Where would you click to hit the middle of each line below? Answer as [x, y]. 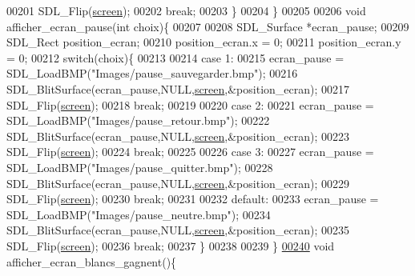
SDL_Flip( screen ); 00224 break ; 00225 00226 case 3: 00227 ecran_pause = [190, 152]
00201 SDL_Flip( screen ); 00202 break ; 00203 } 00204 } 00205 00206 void [186, 10]
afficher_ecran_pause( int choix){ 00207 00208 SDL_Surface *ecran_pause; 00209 [208, 26]
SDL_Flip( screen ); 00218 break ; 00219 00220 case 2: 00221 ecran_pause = [190, 104]
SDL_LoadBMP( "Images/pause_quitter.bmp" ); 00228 [140, 167]
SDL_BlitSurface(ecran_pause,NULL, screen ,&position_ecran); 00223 [178, 136]
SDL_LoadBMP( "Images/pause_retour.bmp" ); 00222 [138, 120]
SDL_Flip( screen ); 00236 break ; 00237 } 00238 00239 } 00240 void [171, 245]
